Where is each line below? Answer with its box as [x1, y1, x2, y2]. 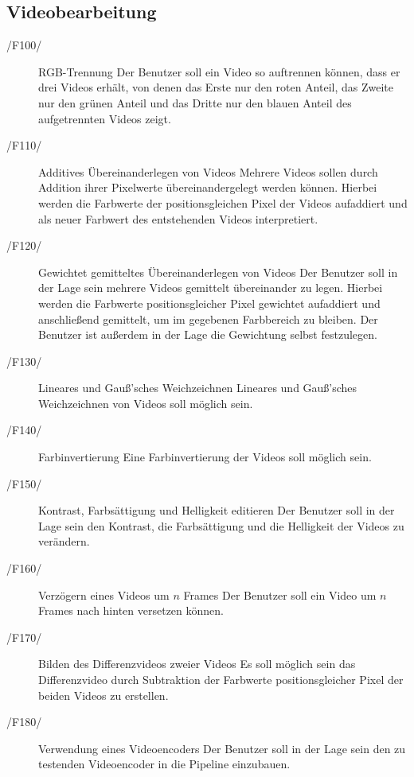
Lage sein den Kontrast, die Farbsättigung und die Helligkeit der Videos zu [38, 517, 404, 534]
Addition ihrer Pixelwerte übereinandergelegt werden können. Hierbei [38, 179, 377, 196]
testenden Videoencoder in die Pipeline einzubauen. [38, 756, 291, 772]
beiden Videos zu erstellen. [38, 686, 169, 703]
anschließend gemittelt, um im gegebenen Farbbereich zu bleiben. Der [38, 310, 378, 327]
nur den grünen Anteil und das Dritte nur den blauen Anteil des [38, 94, 352, 111]
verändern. [38, 533, 90, 550]
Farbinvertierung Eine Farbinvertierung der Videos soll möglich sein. [38, 449, 372, 465]
